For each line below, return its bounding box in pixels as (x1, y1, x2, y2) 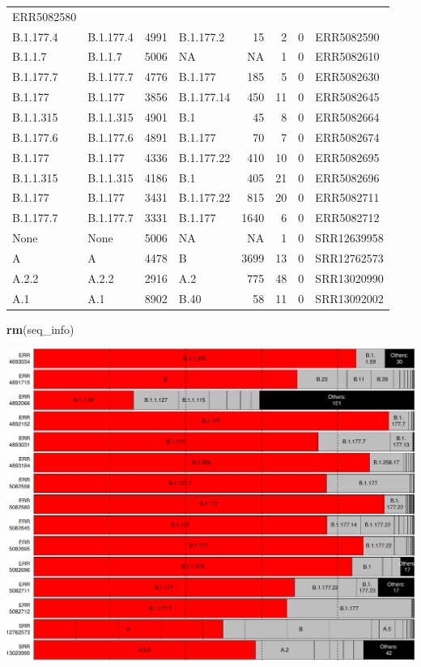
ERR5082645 (315, 88, 380, 105)
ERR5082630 (315, 68, 380, 85)
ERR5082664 (315, 108, 380, 125)
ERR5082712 (315, 209, 380, 226)
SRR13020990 (315, 269, 384, 286)
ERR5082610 (315, 48, 380, 65)
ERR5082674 (315, 128, 380, 145)
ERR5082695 (315, 148, 380, 165)
